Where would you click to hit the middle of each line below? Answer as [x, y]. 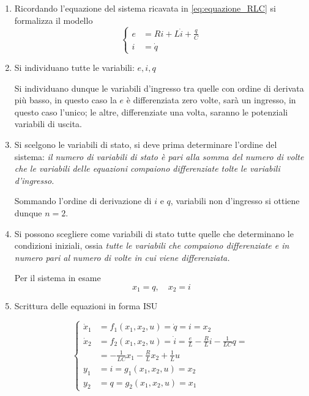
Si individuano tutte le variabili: [74, 68]
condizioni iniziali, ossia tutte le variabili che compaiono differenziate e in [152, 245]
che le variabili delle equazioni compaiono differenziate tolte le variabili [147, 168]
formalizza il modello [54, 20]
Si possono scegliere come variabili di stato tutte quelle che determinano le [154, 233]
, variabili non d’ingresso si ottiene [235, 201]
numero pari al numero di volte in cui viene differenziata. [122, 257]
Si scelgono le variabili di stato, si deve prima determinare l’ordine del [146, 144]
